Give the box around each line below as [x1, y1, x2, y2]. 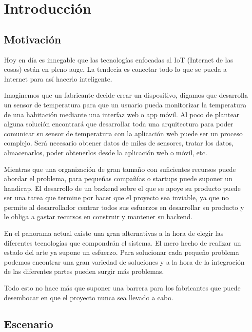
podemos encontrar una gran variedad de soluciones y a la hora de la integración [4, 256, 245, 267]
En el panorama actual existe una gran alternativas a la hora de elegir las [4, 228, 224, 238]
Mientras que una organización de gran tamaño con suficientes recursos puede [4, 164, 236, 174]
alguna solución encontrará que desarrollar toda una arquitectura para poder [4, 119, 233, 129]
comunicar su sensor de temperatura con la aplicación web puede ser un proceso [4, 128, 243, 138]
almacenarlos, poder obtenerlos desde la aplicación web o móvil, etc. [4, 147, 207, 157]
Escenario [4, 316, 54, 331]
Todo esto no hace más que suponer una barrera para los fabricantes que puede [4, 283, 241, 293]
